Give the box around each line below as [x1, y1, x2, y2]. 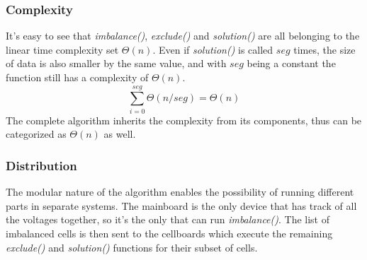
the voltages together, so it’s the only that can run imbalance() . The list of [6, 212, 330, 227]
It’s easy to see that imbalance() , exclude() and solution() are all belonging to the [6, 28, 360, 43]
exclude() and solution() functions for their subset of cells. [6, 240, 258, 254]
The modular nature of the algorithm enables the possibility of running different [6, 184, 354, 199]
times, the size [293, 42, 356, 57]
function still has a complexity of [6, 70, 149, 84]
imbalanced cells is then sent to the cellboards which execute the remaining [6, 225, 333, 240]
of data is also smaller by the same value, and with [6, 56, 227, 71]
